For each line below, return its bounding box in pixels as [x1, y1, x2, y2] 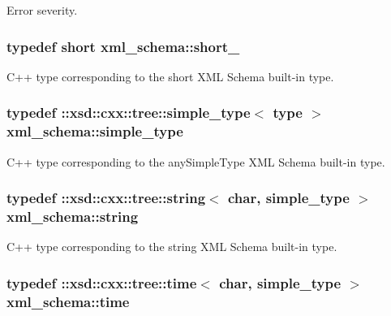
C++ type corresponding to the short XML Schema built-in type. [6, 67, 334, 84]
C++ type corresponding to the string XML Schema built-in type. [6, 238, 337, 255]
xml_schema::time [6, 291, 130, 311]
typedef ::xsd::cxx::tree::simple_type [6, 102, 251, 123]
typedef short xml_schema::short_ [6, 36, 240, 56]
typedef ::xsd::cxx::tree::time [6, 272, 197, 292]
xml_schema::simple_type [6, 121, 183, 141]
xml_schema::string [6, 206, 139, 226]
